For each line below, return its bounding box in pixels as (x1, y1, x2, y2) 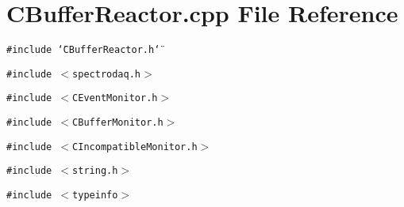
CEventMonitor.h (72, 92, 158, 104)
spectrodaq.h (72, 68, 140, 80)
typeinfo (72, 190, 118, 201)
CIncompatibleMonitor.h (72, 141, 198, 152)
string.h (72, 165, 118, 177)
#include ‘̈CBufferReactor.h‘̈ (6, 44, 160, 56)
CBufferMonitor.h (72, 117, 164, 129)
